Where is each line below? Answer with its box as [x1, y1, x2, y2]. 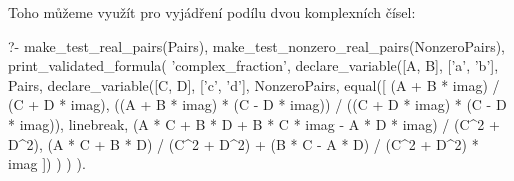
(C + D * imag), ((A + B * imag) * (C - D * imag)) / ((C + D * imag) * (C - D [8, 94, 507, 115]
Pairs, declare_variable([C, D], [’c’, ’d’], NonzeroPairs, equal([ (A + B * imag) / [8, 74, 500, 95]
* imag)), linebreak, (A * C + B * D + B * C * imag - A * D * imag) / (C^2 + [8, 113, 500, 134]
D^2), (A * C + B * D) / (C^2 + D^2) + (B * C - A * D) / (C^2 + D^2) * [8, 133, 479, 154]
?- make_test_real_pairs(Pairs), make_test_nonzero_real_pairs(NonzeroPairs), [8, 35, 505, 56]
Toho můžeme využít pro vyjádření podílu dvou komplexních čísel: [8, 2, 416, 22]
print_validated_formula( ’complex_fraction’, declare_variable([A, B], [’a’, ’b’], [8, 55, 499, 76]
